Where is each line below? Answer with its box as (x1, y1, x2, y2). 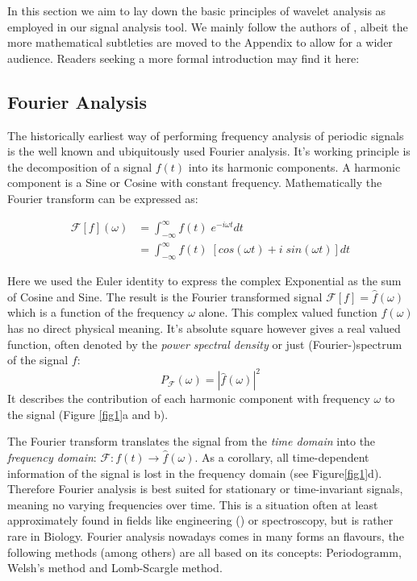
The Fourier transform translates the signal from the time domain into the (7, 433, 376, 450)
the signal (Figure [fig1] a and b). (7, 405, 169, 422)
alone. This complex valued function (198, 304, 377, 321)
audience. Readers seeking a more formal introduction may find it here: (7, 49, 360, 66)
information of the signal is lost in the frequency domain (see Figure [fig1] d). (7, 464, 382, 481)
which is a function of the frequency (7, 304, 185, 321)
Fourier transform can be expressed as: (7, 189, 198, 206)
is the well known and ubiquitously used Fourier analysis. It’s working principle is (7, 143, 411, 160)
